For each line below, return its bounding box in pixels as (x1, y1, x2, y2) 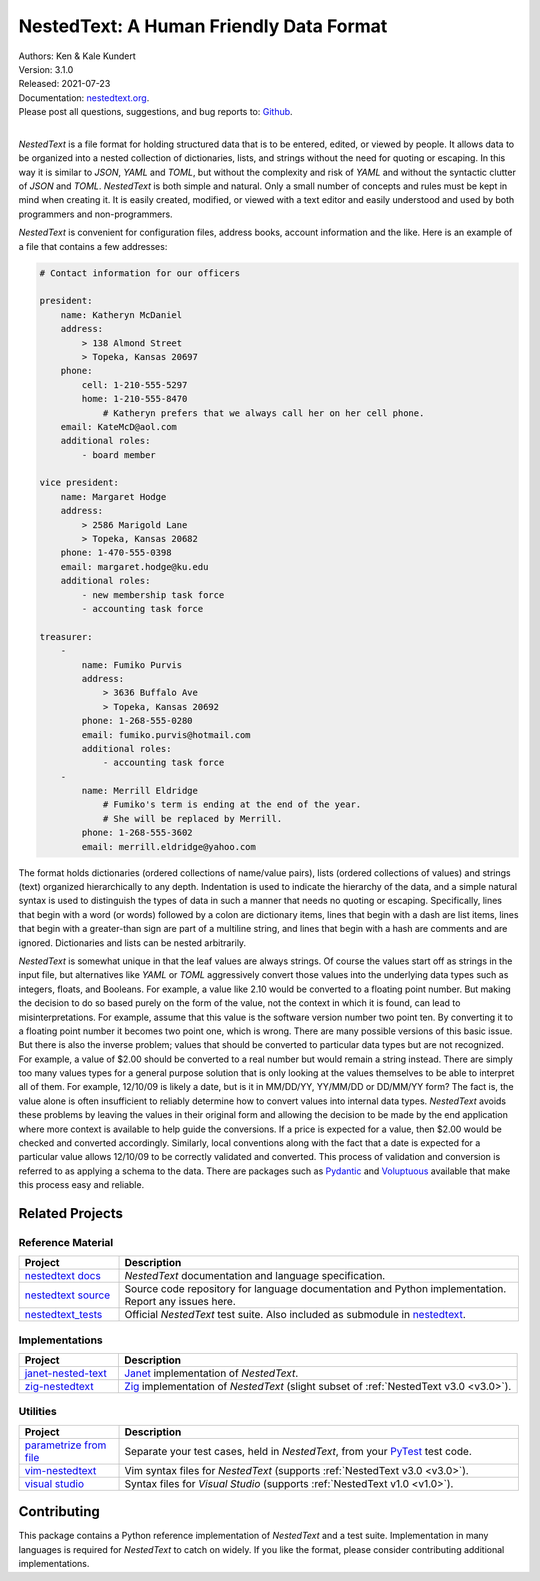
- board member (81, 449, 157, 460)
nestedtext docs (24, 1269, 102, 1283)
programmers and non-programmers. (18, 208, 174, 220)
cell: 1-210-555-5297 (81, 379, 188, 390)
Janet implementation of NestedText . (124, 1366, 299, 1380)
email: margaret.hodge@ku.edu (60, 561, 209, 572)
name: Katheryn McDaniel (60, 309, 183, 320)
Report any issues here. (124, 1295, 236, 1309)
